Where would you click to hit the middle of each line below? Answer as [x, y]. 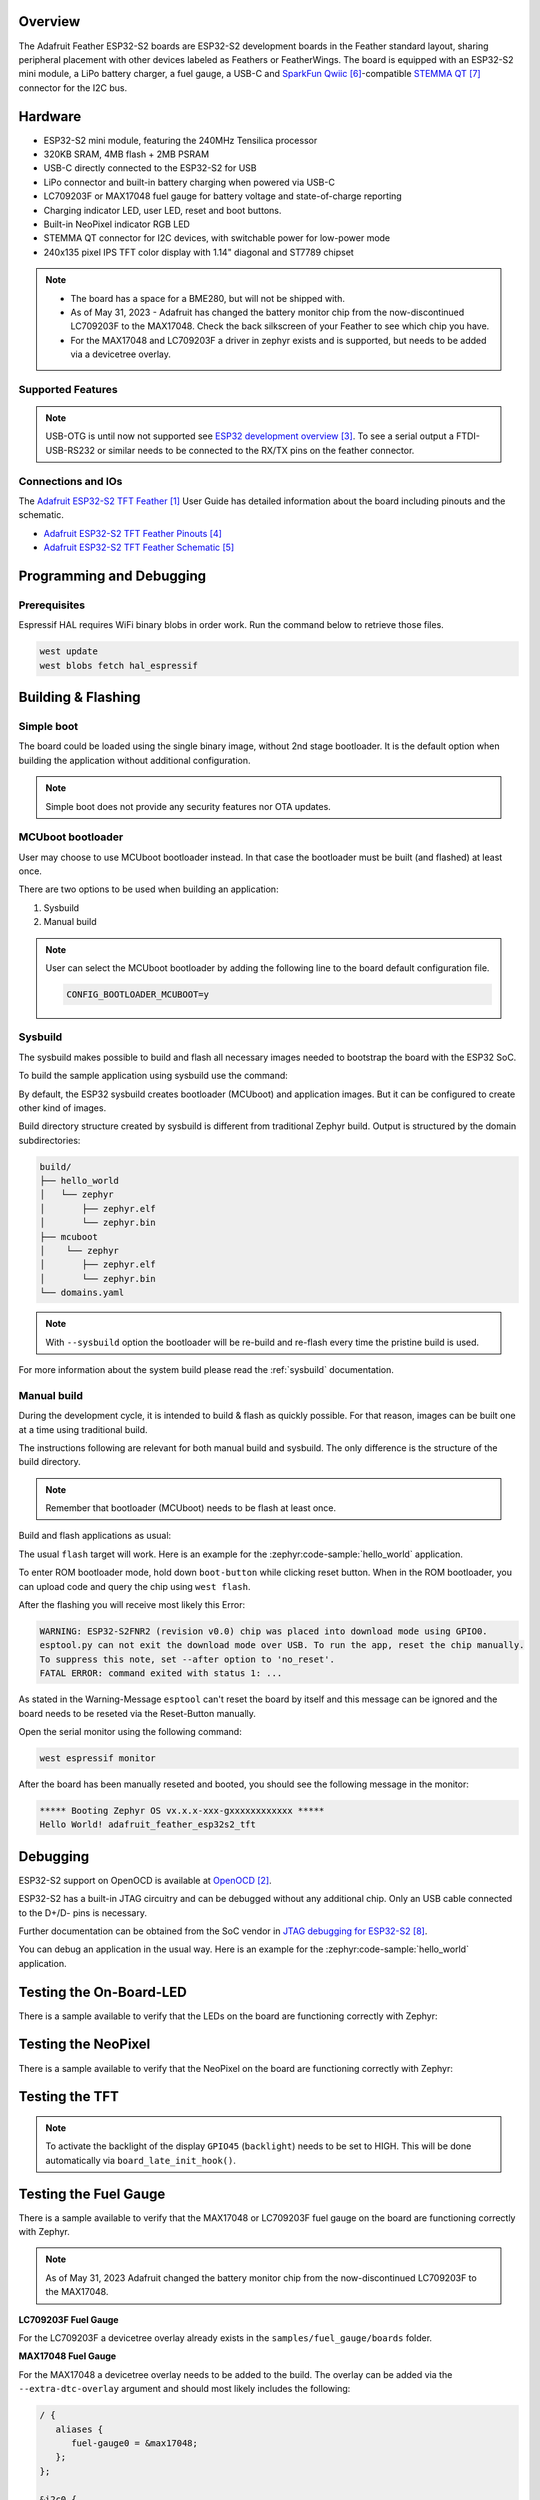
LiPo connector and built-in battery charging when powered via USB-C [189, 182]
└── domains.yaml [82, 1293]
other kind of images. [62, 1107]
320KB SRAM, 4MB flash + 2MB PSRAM [126, 154]
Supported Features [68, 389]
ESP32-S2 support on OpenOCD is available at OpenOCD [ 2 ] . [145, 1880]
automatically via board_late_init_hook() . [141, 2160]
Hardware [50, 116]
